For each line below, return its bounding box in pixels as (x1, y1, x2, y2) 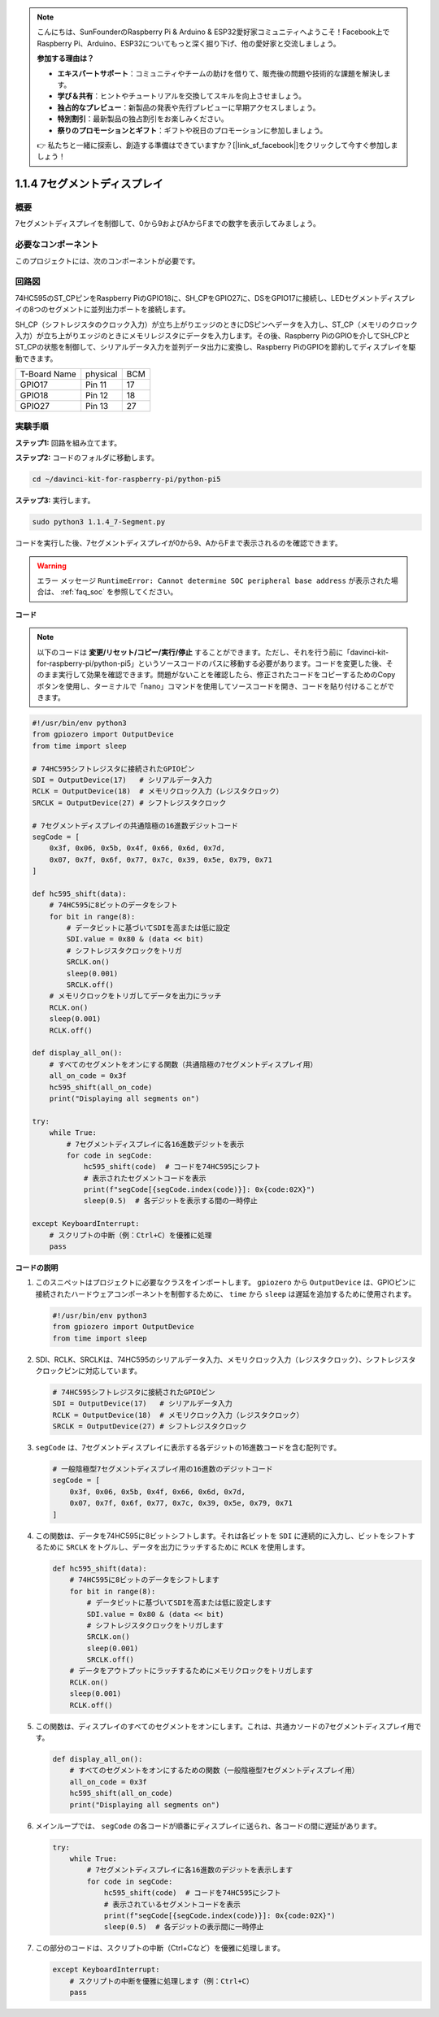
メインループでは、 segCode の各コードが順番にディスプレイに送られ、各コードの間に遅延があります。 (35, 1821, 381, 1831)
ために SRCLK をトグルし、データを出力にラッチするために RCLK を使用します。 (41, 1541, 310, 1552)
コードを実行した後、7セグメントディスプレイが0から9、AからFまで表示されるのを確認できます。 (15, 538, 342, 548)
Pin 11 (85, 379, 107, 390)
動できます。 (15, 354, 58, 363)
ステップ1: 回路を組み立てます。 (15, 437, 122, 447)
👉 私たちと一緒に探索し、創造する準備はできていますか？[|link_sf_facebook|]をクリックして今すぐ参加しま (37, 140, 398, 150)
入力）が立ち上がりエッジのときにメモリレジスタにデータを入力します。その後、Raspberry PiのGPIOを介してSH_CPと (15, 330, 411, 341)
